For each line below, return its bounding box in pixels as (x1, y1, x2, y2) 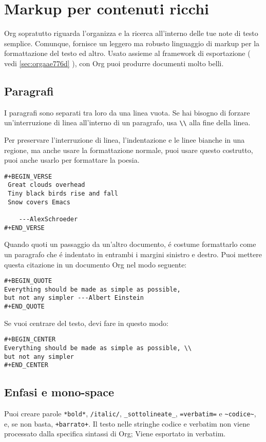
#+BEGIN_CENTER (4, 336, 56, 343)
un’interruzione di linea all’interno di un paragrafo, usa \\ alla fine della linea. (4, 117, 251, 128)
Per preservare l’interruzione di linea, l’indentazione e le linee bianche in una (4, 134, 245, 145)
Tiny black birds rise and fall (8, 190, 118, 198)
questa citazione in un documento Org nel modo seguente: (4, 259, 187, 270)
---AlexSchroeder (18, 216, 78, 223)
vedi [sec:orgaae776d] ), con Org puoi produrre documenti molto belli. (4, 57, 224, 68)
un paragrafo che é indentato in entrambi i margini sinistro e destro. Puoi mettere (4, 248, 262, 259)
